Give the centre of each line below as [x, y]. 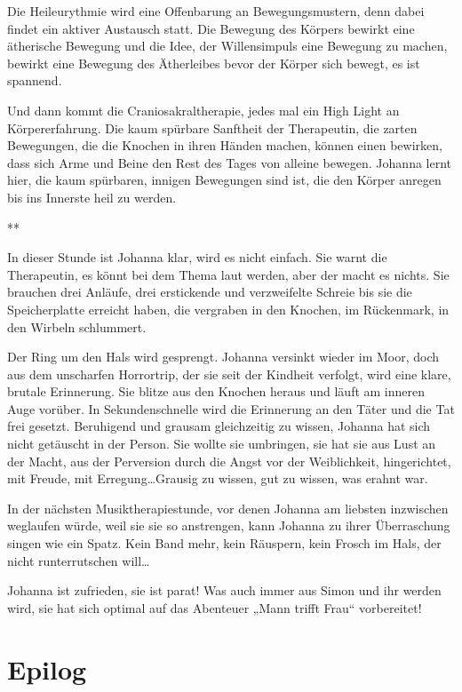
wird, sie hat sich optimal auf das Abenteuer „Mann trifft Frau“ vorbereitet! [215, 607]
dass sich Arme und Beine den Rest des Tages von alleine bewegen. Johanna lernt [230, 162]
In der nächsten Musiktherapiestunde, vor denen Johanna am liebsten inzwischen [228, 508]
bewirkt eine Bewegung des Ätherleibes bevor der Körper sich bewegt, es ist [214, 63]
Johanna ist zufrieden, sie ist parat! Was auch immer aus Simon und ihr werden [224, 590]
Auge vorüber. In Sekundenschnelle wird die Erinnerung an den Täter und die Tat [231, 408]
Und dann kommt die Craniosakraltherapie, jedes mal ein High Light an [203, 110]
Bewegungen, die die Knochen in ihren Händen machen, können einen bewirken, [225, 145]
